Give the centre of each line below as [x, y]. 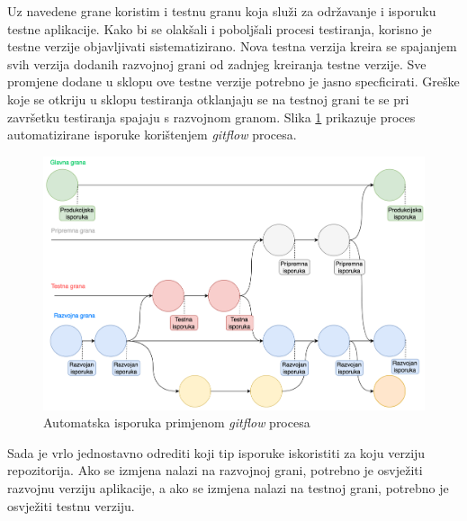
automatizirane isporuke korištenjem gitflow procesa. [152, 135]
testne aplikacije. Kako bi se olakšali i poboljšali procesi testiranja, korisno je [220, 28]
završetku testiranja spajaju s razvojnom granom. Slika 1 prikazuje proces [211, 117]
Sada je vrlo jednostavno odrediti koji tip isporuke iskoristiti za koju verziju [216, 452]
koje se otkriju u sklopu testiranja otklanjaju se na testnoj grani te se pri [208, 99]
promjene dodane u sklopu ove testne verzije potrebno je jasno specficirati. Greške [233, 81]
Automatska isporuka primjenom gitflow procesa [177, 422]
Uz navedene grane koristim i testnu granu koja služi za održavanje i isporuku [222, 11]
